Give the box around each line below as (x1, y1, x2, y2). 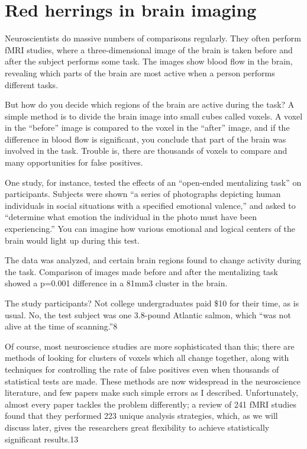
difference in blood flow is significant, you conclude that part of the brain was (5, 133, 286, 145)
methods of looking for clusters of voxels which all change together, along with (5, 351, 289, 364)
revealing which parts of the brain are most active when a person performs (5, 66, 275, 79)
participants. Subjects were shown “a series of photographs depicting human (5, 188, 281, 200)
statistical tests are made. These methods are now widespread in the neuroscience (5, 374, 301, 387)
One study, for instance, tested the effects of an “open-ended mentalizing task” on (5, 176, 302, 188)
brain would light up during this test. (5, 234, 140, 246)
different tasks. (5, 78, 59, 91)
